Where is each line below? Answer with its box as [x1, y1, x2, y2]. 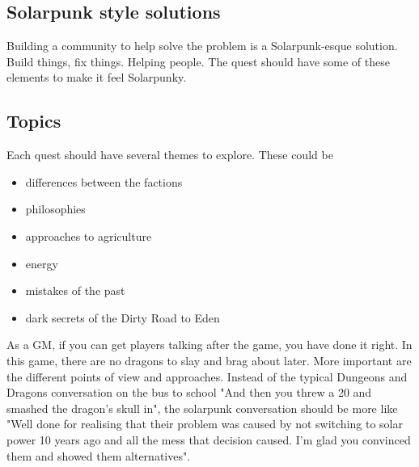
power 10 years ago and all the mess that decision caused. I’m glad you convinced [6, 431, 411, 448]
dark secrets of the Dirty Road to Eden [25, 309, 220, 326]
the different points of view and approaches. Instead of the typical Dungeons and [6, 368, 408, 385]
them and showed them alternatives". [6, 447, 191, 464]
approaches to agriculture [25, 227, 152, 244]
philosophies [25, 200, 86, 217]
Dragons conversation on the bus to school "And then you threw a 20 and [6, 384, 372, 401]
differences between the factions [25, 173, 183, 190]
